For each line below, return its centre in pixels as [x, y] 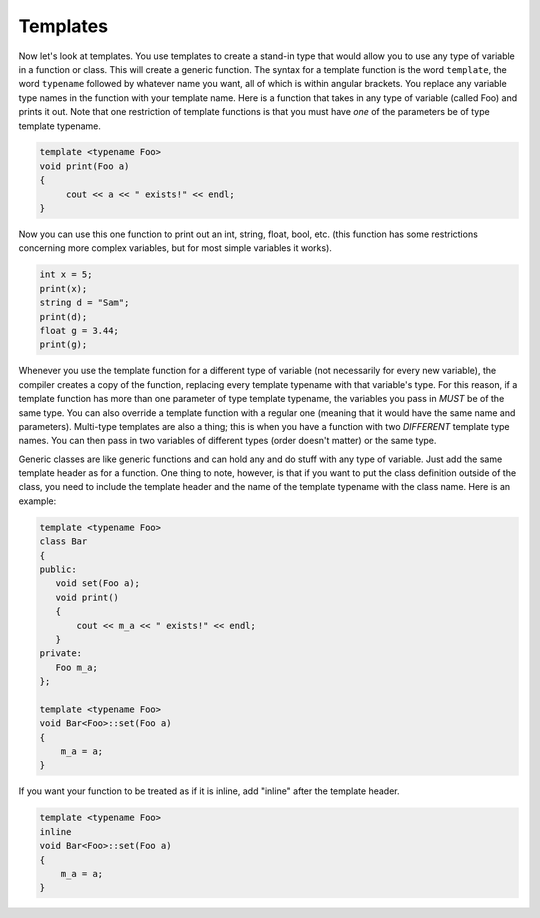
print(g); [63, 344]
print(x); [63, 288]
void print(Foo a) [84, 166]
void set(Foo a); [97, 583]
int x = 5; [66, 274]
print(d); [63, 316]
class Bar [63, 541]
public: [58, 569]
